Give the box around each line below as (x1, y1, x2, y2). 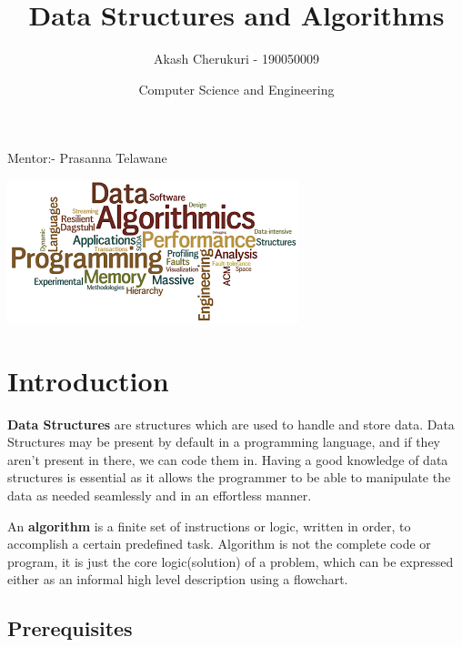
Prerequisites (7, 614, 133, 642)
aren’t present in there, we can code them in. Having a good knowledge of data (7, 450, 448, 469)
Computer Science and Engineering (138, 79, 335, 98)
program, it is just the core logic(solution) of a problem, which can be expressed (7, 551, 454, 571)
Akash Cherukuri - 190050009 (154, 49, 319, 68)
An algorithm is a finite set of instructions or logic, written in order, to (7, 516, 411, 535)
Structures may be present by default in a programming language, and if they (7, 432, 440, 451)
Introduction (7, 361, 169, 399)
